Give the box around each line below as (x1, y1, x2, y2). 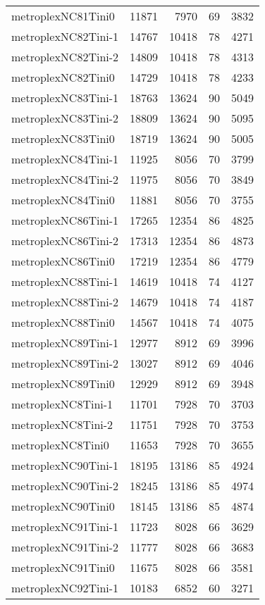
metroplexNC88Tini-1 (11, 273, 119, 289)
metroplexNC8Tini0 (11, 437, 109, 453)
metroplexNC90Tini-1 (11, 457, 119, 473)
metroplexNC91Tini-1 (11, 518, 119, 535)
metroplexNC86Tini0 (11, 253, 115, 269)
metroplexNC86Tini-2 (11, 232, 119, 249)
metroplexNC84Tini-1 (11, 151, 119, 167)
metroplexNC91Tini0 (11, 559, 115, 575)
